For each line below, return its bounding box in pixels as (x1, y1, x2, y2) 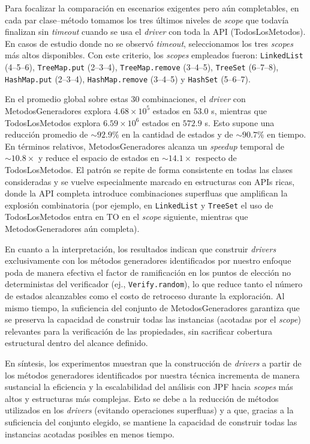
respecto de (195, 151, 237, 164)
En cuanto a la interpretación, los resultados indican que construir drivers (5, 242, 276, 255)
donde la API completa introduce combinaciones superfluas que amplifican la (5, 187, 288, 199)
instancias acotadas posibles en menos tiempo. (5, 427, 174, 440)
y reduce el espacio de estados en (38, 151, 159, 164)
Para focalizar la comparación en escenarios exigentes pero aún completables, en (5, 2, 299, 14)
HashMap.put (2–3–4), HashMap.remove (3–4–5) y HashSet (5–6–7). (5, 72, 251, 85)
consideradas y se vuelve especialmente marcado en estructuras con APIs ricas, (5, 175, 295, 187)
